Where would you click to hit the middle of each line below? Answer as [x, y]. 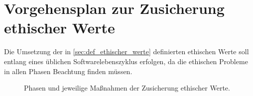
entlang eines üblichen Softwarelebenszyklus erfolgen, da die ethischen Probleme [126, 61]
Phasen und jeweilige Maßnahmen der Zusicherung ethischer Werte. [127, 88]
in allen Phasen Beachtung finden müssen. [68, 71]
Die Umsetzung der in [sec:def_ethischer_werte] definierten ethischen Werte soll [126, 51]
